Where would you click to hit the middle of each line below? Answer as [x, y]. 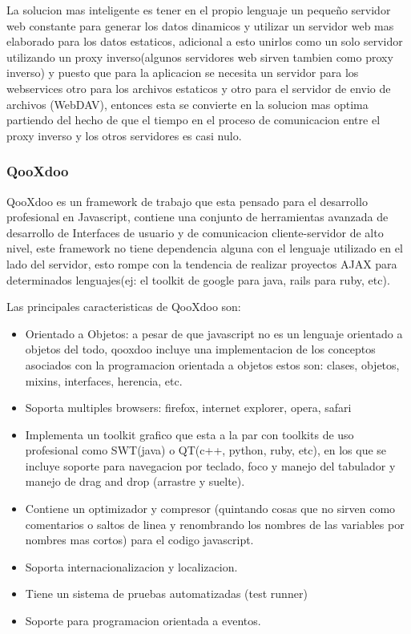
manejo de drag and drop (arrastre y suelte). [135, 481]
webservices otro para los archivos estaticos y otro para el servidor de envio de [199, 88]
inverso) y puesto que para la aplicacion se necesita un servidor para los [183, 73]
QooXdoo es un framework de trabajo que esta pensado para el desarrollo [187, 201]
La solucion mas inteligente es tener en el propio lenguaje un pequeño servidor [199, 10]
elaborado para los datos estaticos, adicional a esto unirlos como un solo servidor [205, 41]
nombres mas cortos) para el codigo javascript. [139, 540]
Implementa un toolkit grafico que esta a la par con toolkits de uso [189, 434]
